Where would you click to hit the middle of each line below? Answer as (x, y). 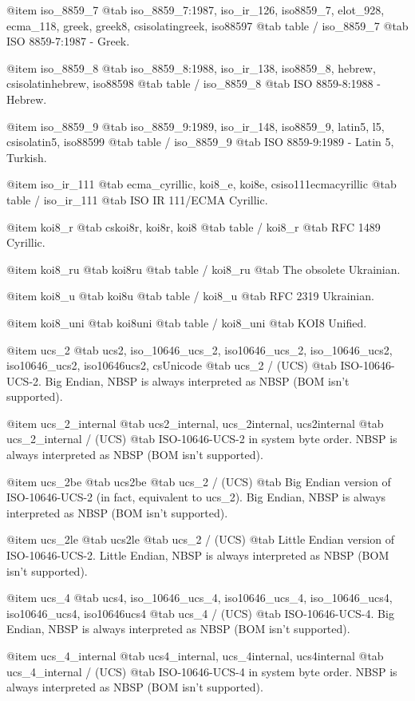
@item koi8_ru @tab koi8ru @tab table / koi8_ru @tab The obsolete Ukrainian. (204, 269)
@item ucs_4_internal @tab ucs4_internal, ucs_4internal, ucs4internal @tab (195, 655)
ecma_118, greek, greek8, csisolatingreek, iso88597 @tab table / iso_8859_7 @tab (207, 25)
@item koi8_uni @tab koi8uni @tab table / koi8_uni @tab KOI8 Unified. (187, 322)
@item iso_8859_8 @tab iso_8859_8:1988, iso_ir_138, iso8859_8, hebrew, (191, 67)
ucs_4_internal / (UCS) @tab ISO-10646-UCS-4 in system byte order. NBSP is (202, 671)
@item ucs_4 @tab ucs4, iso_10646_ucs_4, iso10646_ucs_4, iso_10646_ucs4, (200, 598)
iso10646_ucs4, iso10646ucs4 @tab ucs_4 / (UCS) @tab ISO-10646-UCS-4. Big (200, 613)
